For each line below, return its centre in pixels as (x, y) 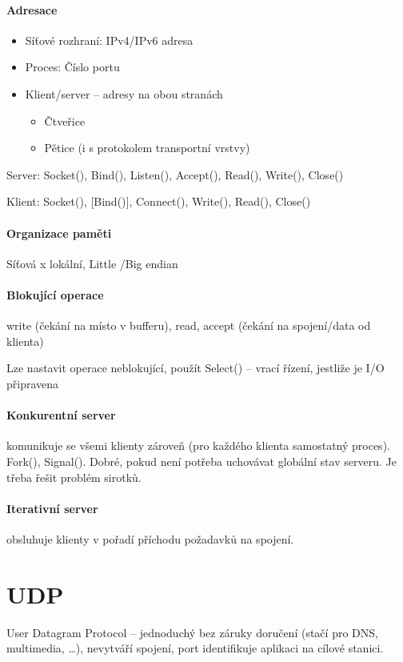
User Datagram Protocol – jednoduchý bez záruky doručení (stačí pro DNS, (192, 632)
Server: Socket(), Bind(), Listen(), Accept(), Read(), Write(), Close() (175, 174)
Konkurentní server (61, 415)
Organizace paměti (59, 233)
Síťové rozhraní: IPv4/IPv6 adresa (109, 40)
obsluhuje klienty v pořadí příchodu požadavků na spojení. (150, 538)
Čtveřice (65, 120)
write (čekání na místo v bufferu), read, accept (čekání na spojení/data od (189, 325)
